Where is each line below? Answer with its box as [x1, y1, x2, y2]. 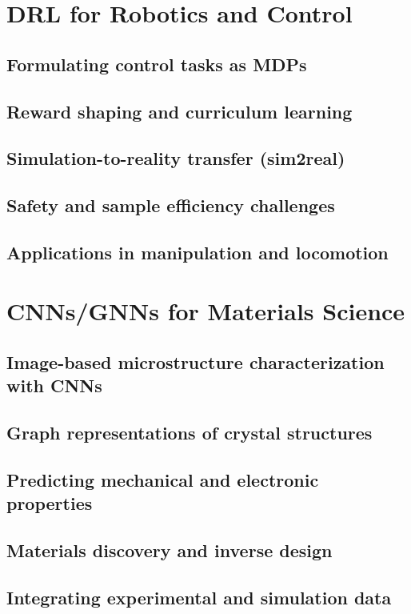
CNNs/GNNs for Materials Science [6, 295, 405, 327]
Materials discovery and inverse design [6, 538, 333, 563]
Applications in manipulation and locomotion [6, 239, 389, 264]
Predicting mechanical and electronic [6, 468, 319, 492]
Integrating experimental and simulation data [6, 584, 392, 609]
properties [6, 491, 93, 516]
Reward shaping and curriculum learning [6, 98, 353, 123]
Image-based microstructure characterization [6, 350, 385, 375]
